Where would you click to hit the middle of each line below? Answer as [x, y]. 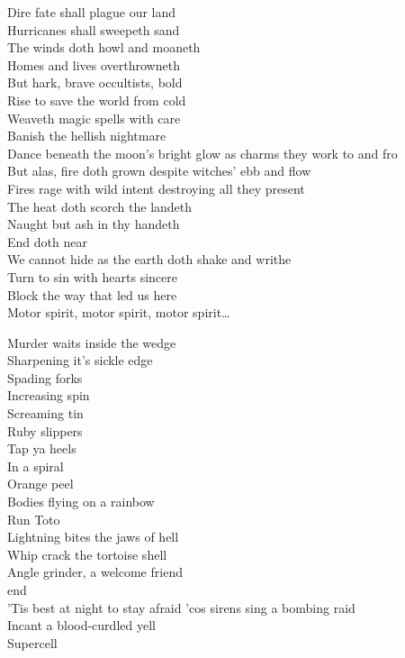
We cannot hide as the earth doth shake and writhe [149, 259]
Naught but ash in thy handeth [94, 224]
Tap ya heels [42, 448]
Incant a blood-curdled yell [81, 625]
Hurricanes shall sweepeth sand [94, 29]
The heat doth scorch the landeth [100, 206]
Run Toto [34, 519]
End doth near [47, 241]
